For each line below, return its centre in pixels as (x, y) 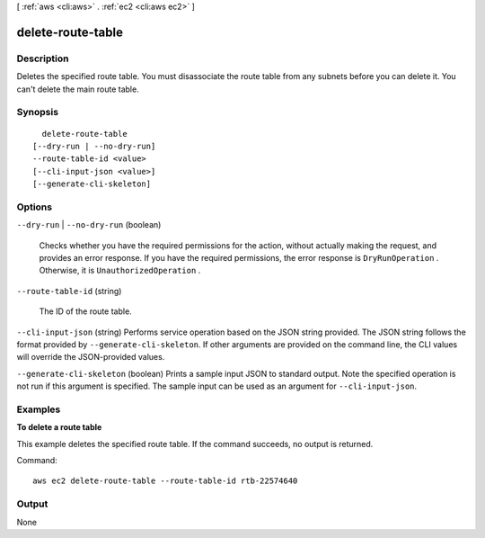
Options (35, 207)
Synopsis (37, 112)
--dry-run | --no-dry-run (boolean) (89, 225)
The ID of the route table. (85, 311)
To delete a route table (59, 427)
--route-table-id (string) (69, 291)
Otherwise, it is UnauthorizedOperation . (120, 271)
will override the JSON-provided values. (91, 357)
